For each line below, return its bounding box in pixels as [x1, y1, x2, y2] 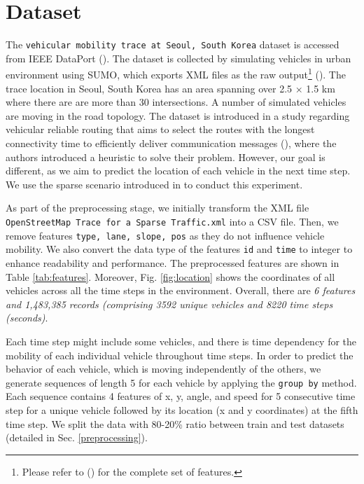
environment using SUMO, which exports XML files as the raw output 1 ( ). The [6, 65, 346, 82]
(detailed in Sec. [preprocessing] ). [6, 430, 148, 445]
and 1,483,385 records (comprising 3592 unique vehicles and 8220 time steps [6, 296, 333, 311]
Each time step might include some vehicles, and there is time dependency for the [6, 333, 357, 348]
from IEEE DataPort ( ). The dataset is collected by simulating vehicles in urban [6, 50, 351, 65]
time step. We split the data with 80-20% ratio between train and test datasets [6, 416, 344, 431]
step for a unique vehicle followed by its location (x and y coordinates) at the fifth [6, 402, 358, 417]
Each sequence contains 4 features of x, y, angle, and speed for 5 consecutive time [6, 389, 356, 403]
